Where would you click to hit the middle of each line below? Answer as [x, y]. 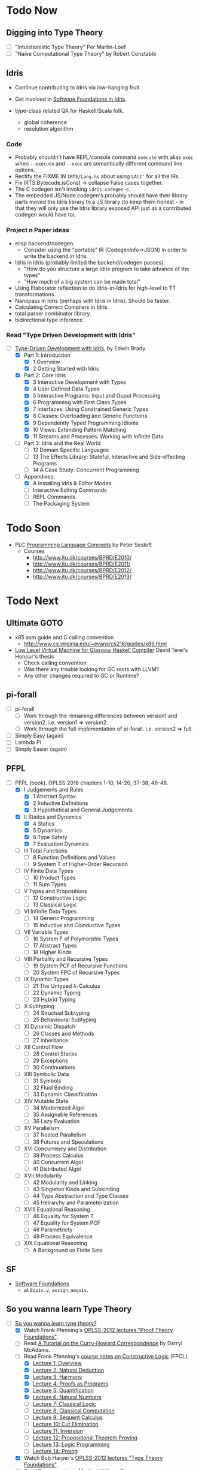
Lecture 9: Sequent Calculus [68, 1417]
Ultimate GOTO [35, 623]
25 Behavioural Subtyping [65, 1020]
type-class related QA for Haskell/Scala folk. [69, 110]
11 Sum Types [50, 885]
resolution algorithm [48, 128]
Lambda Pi [28, 742]
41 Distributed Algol [57, 1169]
